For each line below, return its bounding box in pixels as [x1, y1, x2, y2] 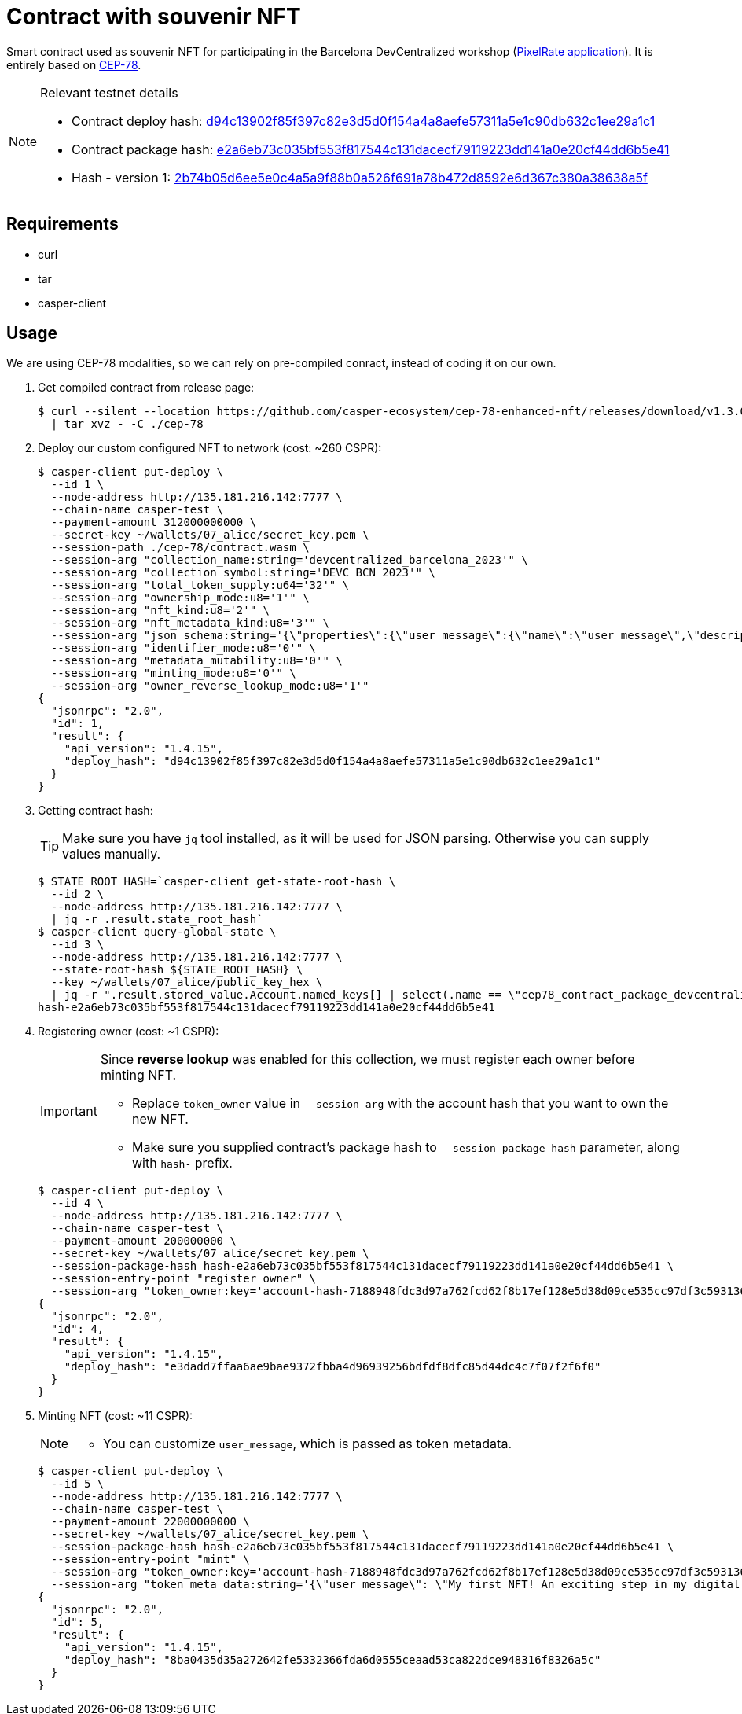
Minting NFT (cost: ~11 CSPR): [38, 1409, 193, 1423]
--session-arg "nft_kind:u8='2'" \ [50, 604, 270, 617]
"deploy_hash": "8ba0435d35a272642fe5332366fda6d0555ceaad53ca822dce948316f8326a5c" [64, 1653, 601, 1667]
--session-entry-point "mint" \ [50, 1553, 250, 1566]
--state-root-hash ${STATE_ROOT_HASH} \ [50, 963, 303, 977]
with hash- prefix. [131, 1155, 233, 1171]
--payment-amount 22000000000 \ [50, 1515, 250, 1528]
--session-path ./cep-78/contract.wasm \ [50, 541, 310, 554]
